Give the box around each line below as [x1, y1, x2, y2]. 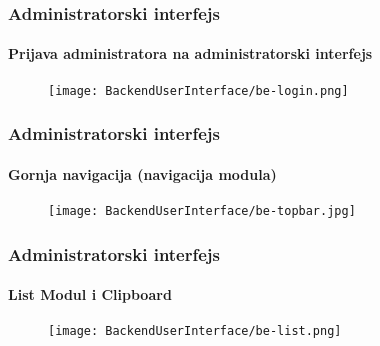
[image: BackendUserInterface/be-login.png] [48, 83, 349, 98]
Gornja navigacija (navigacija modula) [8, 163, 277, 184]
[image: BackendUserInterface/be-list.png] [48, 324, 342, 339]
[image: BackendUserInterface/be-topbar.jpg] [48, 203, 356, 218]
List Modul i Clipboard [8, 284, 172, 305]
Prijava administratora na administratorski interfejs [8, 43, 373, 64]
